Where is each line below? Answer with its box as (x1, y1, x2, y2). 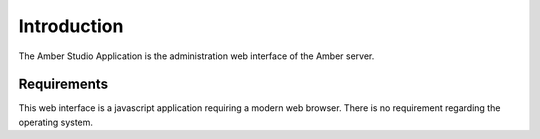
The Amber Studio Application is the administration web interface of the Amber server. (18, 50, 375, 62)
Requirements (18, 76, 109, 93)
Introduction (18, 15, 124, 37)
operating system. (18, 116, 94, 128)
